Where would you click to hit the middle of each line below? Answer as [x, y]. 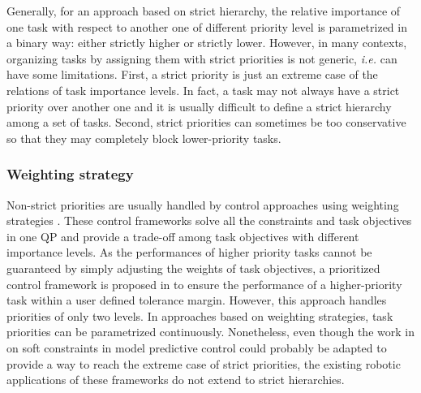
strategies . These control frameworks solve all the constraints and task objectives [209, 220]
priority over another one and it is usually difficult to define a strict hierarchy [199, 106]
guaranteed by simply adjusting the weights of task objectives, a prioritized [193, 268]
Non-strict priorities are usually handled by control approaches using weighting [203, 204]
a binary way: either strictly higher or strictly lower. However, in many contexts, [207, 43]
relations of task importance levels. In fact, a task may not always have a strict [203, 90]
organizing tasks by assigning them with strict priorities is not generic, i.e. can [202, 58]
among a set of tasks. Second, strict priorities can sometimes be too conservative [206, 122]
